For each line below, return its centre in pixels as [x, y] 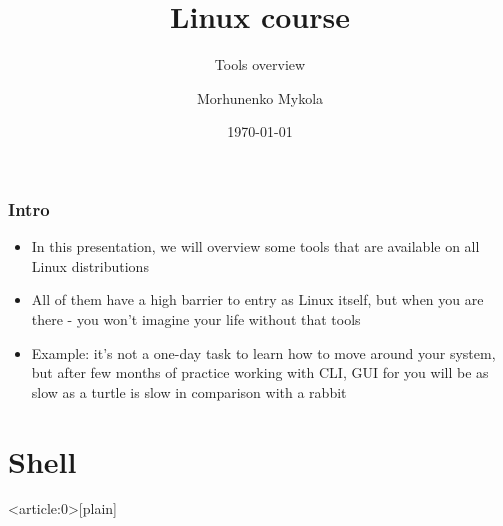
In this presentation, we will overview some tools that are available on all [255, 246]
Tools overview [260, 64]
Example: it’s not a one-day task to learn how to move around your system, [263, 352]
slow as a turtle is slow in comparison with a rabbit [189, 391]
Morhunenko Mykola [260, 97]
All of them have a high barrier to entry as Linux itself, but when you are [257, 299]
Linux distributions [90, 265]
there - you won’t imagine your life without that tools [196, 318]
